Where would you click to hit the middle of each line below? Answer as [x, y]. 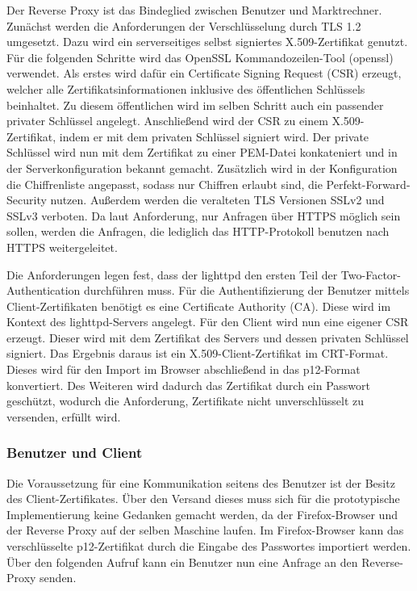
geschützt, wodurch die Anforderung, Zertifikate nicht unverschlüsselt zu [186, 401]
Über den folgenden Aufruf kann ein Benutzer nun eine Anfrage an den [182, 562]
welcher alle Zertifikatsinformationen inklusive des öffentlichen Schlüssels [186, 88]
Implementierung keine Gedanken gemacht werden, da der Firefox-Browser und [202, 514]
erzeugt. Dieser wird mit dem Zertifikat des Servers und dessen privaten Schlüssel [208, 337]
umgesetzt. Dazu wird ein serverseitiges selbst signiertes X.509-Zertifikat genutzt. [207, 42]
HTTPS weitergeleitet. [62, 247]
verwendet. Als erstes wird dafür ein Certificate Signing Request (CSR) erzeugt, [204, 73]
